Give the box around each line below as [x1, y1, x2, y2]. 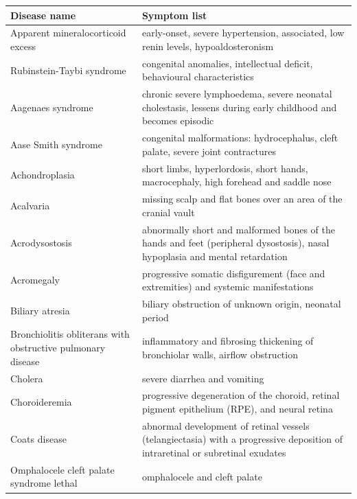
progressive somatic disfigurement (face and [141, 266, 325, 280]
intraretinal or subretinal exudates [141, 445, 286, 459]
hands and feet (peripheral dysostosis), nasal [141, 235, 330, 250]
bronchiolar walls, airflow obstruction [141, 347, 298, 361]
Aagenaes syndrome [10, 100, 93, 114]
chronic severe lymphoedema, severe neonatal [141, 86, 332, 101]
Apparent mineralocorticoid [10, 25, 126, 40]
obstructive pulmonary [10, 340, 106, 355]
